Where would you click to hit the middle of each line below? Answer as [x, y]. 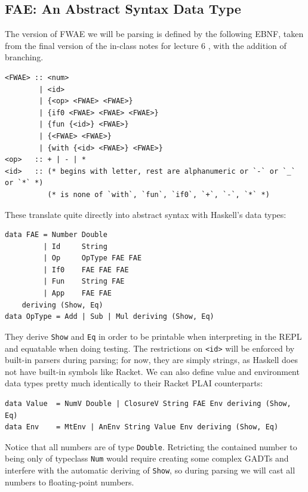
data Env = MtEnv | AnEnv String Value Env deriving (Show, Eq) [142, 427]
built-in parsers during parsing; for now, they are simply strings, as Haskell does [151, 360]
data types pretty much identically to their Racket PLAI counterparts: [134, 383]
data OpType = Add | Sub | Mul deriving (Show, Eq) [110, 317]
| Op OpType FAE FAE [93, 258]
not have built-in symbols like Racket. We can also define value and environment [152, 371]
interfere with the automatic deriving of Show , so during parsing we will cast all [150, 470]
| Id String [75, 246]
